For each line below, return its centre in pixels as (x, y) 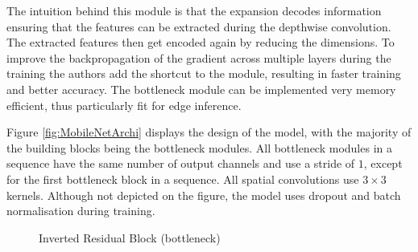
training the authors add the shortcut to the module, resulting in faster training (204, 73)
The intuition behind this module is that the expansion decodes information (194, 10)
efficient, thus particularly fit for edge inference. (124, 105)
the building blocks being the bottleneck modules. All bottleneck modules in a (199, 147)
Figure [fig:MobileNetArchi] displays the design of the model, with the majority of (209, 132)
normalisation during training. (81, 211)
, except (383, 163)
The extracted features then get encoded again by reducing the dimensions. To (201, 42)
